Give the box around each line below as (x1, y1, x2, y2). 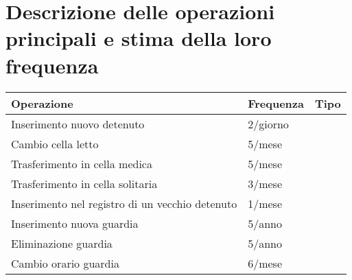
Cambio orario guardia (11, 255, 119, 271)
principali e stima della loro (5, 24, 272, 52)
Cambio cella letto (11, 135, 99, 152)
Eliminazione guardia (11, 235, 113, 251)
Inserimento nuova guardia (11, 215, 139, 231)
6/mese (248, 255, 283, 271)
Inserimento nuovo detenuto (11, 115, 145, 132)
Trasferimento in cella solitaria (11, 175, 158, 191)
